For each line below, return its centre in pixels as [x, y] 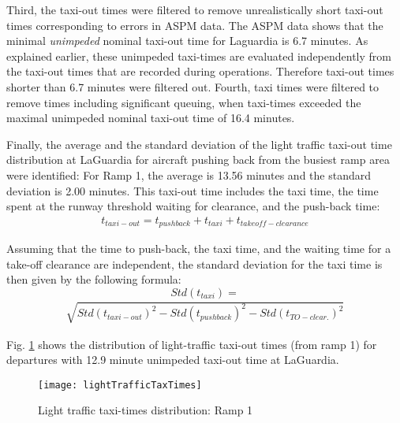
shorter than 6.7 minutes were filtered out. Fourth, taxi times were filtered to [193, 86]
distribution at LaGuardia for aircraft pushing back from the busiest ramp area [198, 160]
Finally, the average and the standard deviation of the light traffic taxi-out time [199, 144]
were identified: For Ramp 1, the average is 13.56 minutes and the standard [189, 174]
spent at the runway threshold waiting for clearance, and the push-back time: [193, 206]
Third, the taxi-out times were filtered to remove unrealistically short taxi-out [195, 9]
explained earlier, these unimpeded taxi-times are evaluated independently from [199, 56]
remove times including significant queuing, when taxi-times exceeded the [184, 102]
